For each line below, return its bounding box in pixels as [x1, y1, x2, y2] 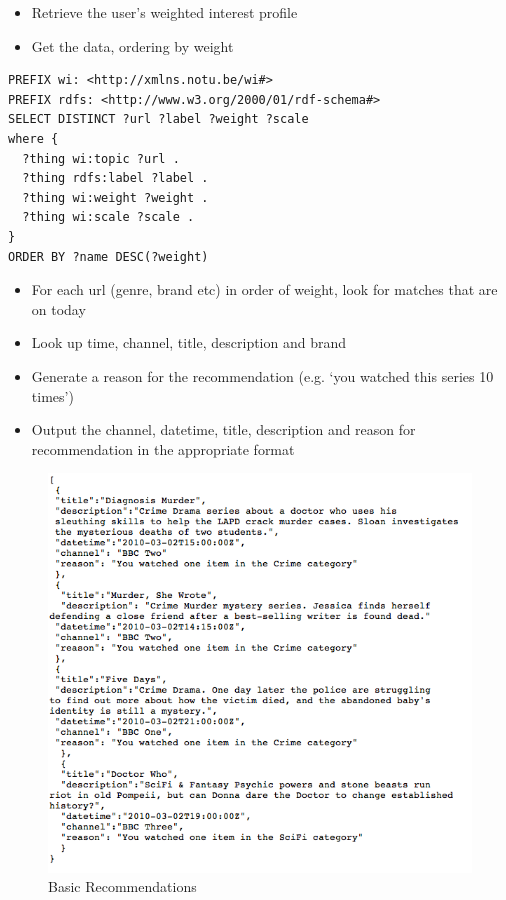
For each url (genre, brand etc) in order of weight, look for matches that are [31, 279, 498, 300]
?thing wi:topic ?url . [22, 151, 180, 166]
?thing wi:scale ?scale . [22, 210, 195, 225]
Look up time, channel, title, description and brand [31, 332, 347, 353]
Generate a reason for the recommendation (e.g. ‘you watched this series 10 [31, 365, 494, 386]
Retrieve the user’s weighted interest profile [31, 2, 298, 22]
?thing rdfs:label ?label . [22, 171, 209, 186]
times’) [31, 385, 74, 406]
